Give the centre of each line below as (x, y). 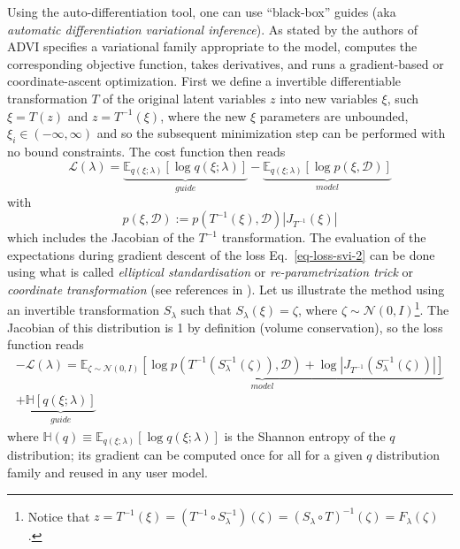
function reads (46, 344)
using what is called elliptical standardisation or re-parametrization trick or (211, 272)
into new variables (329, 98)
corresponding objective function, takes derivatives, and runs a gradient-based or (226, 63)
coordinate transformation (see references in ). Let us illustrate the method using (226, 289)
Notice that (59, 516)
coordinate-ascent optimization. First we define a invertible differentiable (204, 81)
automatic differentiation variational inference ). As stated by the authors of (213, 29)
